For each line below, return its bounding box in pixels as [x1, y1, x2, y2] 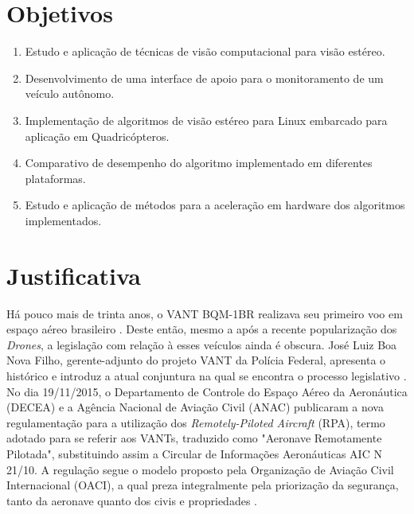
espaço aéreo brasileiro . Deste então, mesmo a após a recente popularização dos [6, 321, 397, 337]
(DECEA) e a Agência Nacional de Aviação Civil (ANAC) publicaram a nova [6, 399, 384, 415]
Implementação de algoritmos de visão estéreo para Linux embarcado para [25, 111, 388, 128]
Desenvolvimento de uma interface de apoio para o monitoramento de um [25, 69, 384, 86]
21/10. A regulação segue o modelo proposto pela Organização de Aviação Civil [6, 461, 394, 477]
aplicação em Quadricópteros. [25, 127, 170, 144]
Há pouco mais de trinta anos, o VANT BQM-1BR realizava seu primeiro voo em [6, 305, 403, 321]
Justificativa [6, 259, 141, 291]
